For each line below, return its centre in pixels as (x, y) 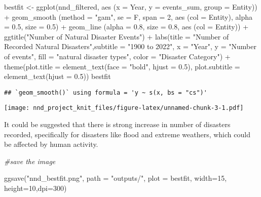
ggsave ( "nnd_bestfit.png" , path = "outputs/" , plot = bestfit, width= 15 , (116, 178)
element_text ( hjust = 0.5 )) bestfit (58, 76)
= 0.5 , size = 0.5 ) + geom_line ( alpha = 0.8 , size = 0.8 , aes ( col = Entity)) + (126, 27)
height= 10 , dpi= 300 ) (35, 188)
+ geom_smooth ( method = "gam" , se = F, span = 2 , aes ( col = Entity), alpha (128, 16)
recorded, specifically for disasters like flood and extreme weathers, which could (127, 134)
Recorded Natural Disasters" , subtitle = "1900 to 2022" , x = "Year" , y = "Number (130, 46)
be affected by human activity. (51, 144)
